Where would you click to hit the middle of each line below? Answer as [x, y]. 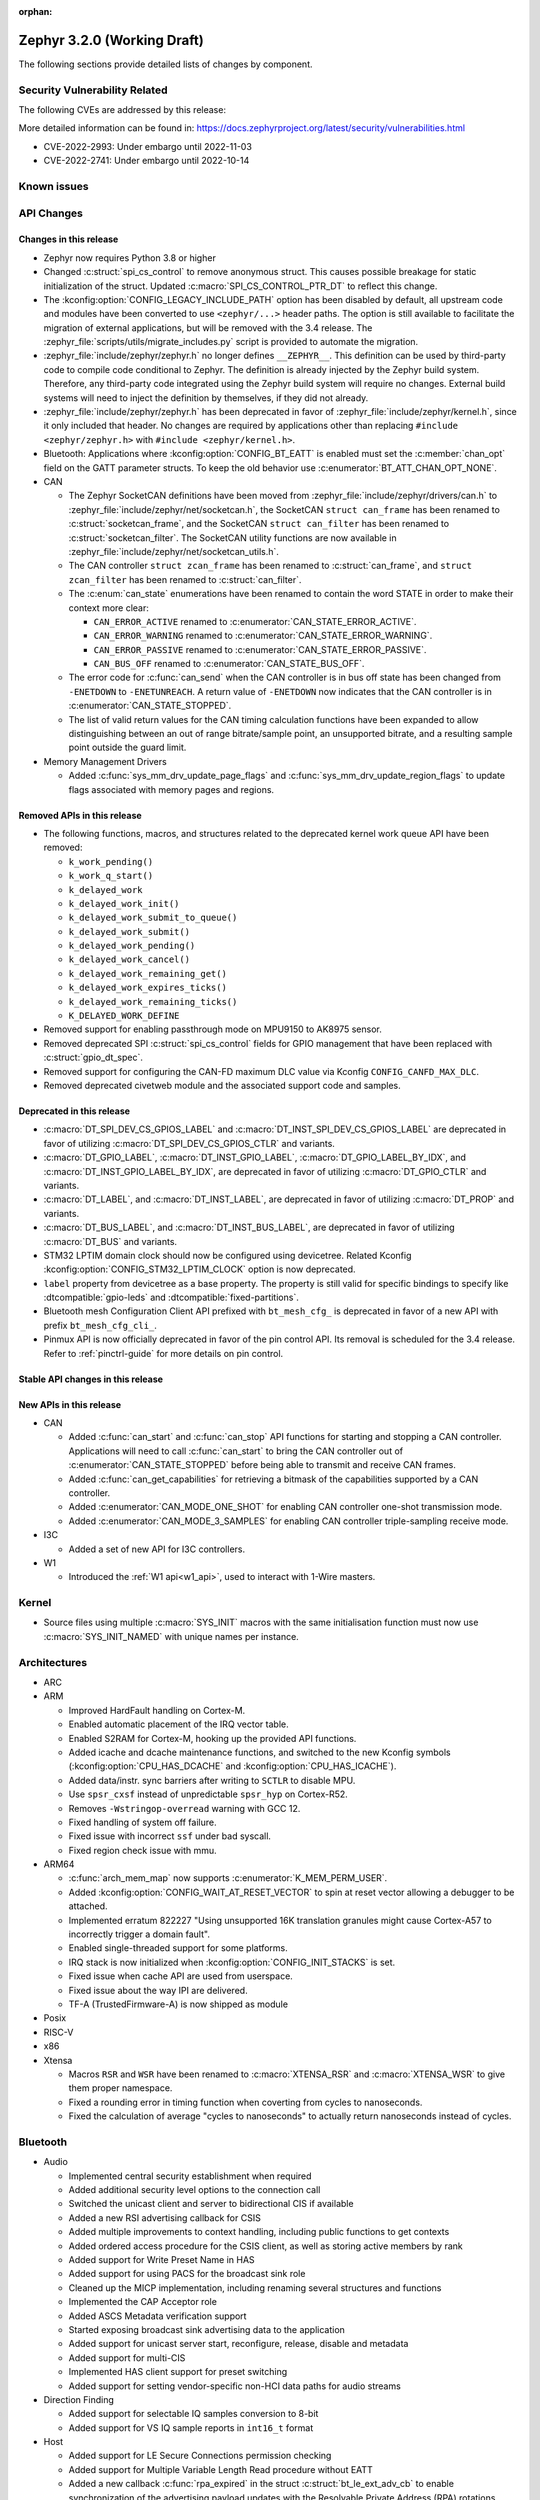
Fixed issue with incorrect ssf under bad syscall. [170, 1836]
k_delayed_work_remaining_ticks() [153, 1001]
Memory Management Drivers [105, 761]
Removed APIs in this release [80, 815]
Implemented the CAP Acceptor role [142, 2302]
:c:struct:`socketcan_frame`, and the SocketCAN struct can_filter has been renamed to [259, 524]
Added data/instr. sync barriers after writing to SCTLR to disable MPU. [212, 1780]
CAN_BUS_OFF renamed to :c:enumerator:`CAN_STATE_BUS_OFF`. [229, 664]
